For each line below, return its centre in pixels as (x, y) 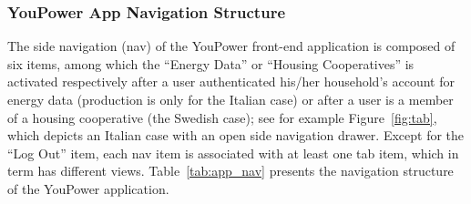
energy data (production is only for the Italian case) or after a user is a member (230, 99)
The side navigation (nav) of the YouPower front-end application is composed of (231, 46)
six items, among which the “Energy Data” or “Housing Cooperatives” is (211, 63)
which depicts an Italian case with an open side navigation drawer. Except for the (236, 135)
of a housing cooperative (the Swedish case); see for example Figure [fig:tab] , (222, 117)
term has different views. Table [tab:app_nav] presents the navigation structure (230, 171)
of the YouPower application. (88, 188)
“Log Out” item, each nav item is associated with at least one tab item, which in (233, 153)
